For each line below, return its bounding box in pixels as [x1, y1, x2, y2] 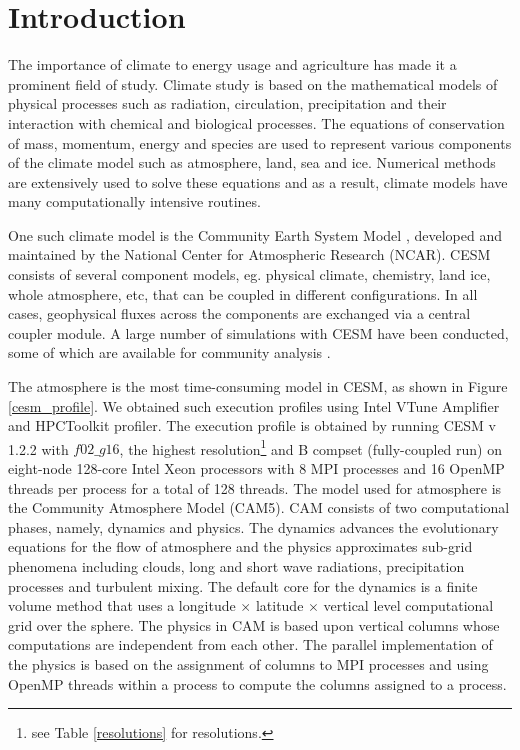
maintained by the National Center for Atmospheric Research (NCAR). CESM [8, 244, 491, 265]
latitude [255, 595, 304, 616]
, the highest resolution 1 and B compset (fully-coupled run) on [119, 435, 503, 459]
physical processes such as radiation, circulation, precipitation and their [8, 93, 447, 114]
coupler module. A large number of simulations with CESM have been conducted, [8, 322, 509, 343]
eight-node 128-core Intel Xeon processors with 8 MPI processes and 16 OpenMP [8, 458, 505, 479]
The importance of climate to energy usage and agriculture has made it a [8, 54, 457, 75]
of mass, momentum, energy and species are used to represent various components [8, 132, 512, 153]
